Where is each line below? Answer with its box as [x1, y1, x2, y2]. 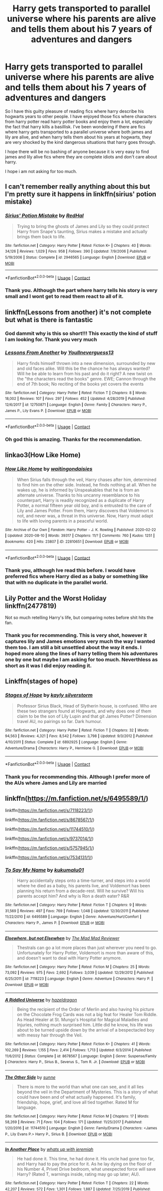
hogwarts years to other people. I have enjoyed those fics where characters [5, 113, 157, 119]
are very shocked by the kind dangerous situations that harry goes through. [5, 139, 156, 145]
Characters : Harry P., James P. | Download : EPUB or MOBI [5, 920, 105, 925]
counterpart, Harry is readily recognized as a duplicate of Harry [16, 497, 145, 503]
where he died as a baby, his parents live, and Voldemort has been [16, 882, 150, 888]
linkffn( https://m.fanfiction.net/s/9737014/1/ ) [5, 835, 94, 841]
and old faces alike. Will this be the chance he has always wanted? [16, 365, 150, 371]
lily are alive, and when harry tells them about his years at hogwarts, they [5, 134, 151, 140]
